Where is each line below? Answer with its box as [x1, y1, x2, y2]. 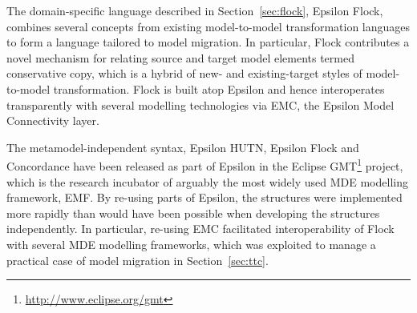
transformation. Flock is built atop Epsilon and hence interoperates [53, 80, 385, 97]
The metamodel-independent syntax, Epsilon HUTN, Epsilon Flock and [6, 138, 359, 155]
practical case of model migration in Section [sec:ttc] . [6, 251, 269, 268]
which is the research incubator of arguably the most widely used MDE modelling [6, 173, 408, 190]
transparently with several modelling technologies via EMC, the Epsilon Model [6, 96, 395, 113]
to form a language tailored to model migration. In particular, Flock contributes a [6, 34, 410, 50]
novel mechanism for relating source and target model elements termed [6, 49, 354, 66]
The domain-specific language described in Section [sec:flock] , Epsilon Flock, [6, 2, 383, 18]
